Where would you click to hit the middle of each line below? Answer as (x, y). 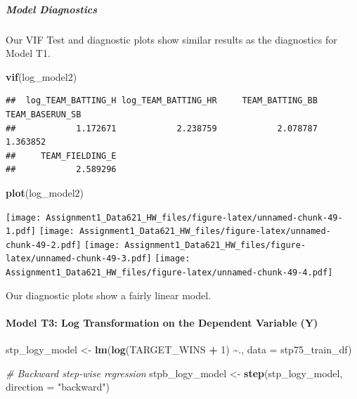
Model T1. (28, 53)
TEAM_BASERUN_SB (44, 114)
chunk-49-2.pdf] (44, 245)
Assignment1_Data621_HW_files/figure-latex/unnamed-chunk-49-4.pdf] (169, 273)
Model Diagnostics (51, 9)
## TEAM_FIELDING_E (61, 156)
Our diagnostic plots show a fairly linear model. (109, 295)
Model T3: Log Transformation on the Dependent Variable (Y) (162, 322)
